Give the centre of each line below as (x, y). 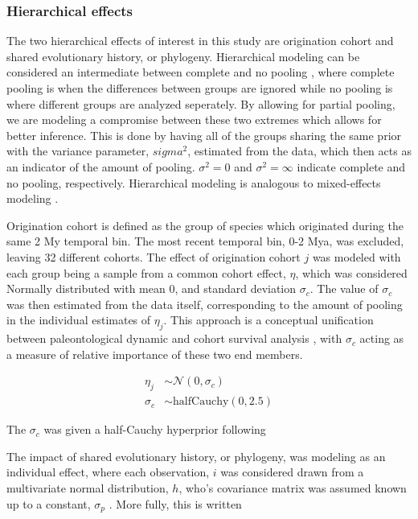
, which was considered (351, 272)
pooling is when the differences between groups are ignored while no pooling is (200, 88)
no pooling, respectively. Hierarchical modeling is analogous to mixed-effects (194, 182)
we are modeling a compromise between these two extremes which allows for (194, 119)
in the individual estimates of (79, 320)
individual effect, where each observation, (108, 472)
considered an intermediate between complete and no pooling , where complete (201, 72)
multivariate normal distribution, (88, 487)
